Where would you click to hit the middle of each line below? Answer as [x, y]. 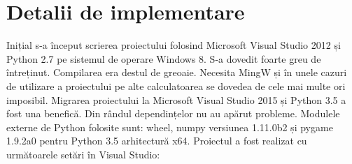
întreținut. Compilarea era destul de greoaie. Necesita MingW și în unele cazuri [177, 72]
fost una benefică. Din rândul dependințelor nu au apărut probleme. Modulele [173, 113]
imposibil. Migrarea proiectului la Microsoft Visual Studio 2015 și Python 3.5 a [176, 99]
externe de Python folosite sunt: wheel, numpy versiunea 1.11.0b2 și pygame [170, 127]
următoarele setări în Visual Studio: [83, 154]
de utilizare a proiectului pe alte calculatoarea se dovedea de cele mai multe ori [176, 85]
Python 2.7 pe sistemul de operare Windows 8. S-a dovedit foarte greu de [164, 58]
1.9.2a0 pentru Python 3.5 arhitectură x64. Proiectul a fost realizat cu [157, 141]
